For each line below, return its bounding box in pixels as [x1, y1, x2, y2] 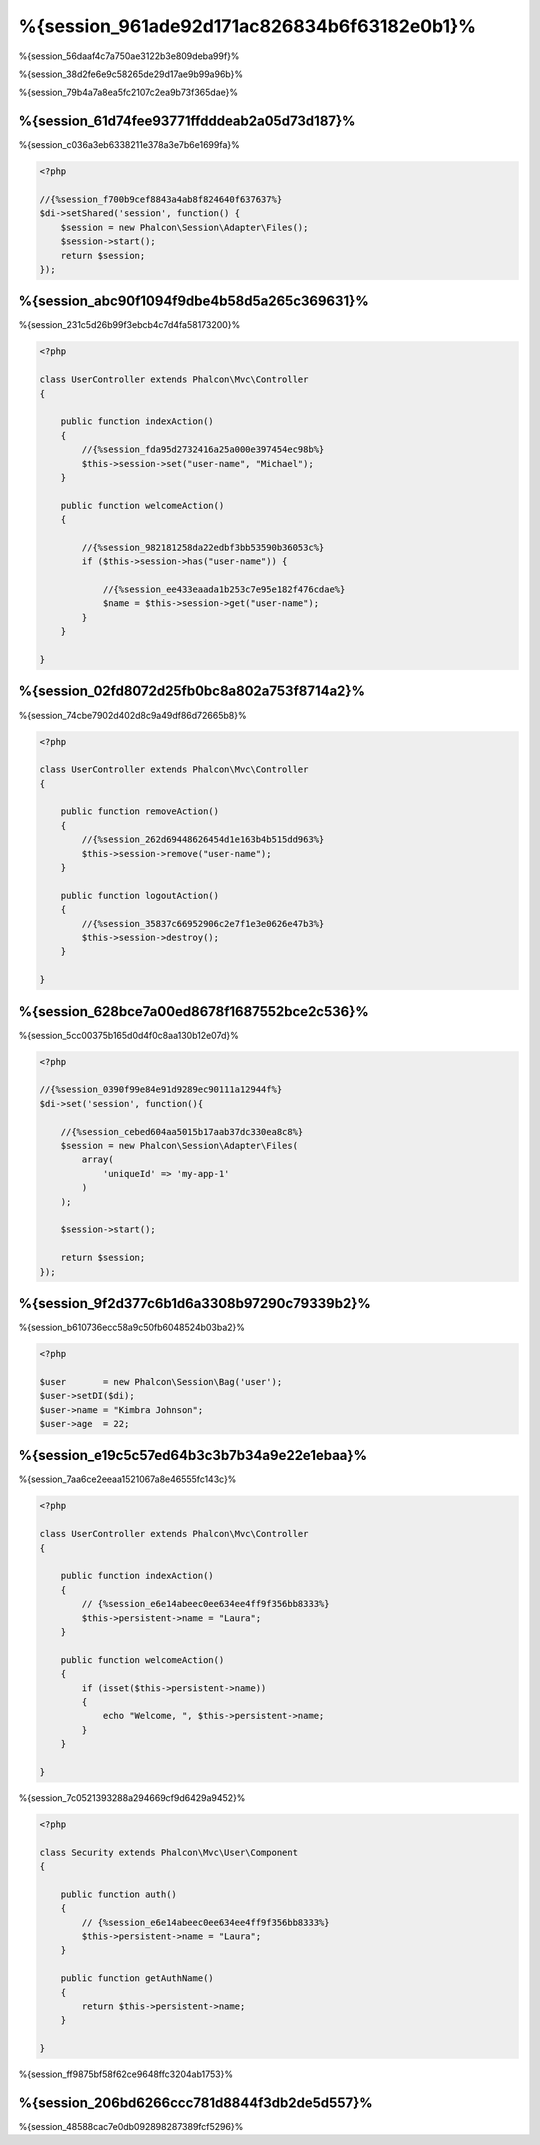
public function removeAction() [60, 806, 220, 817]
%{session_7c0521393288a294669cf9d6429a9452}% [18, 1791, 246, 1804]
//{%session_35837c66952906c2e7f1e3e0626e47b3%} [81, 918, 325, 929]
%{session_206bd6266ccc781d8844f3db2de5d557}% [18, 2094, 374, 2111]
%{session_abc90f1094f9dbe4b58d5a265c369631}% [18, 293, 369, 310]
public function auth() [60, 1888, 177, 1900]
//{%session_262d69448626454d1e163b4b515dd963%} [81, 834, 325, 845]
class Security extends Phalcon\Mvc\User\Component [39, 1846, 299, 1858]
